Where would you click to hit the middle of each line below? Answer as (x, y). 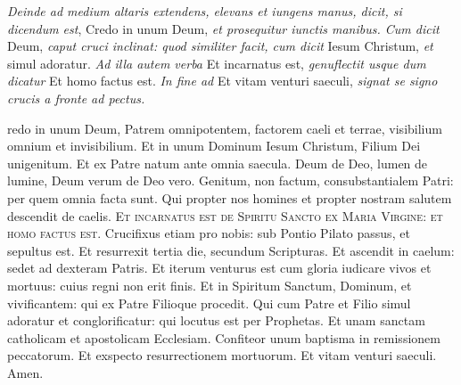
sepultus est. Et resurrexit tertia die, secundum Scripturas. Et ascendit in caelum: (231, 250)
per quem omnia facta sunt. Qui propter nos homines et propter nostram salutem (230, 197)
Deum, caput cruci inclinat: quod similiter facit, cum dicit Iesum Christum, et (220, 46)
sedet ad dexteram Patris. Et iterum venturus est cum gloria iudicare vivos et (219, 268)
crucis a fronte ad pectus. (76, 98)
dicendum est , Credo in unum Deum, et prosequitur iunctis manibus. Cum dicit (223, 28)
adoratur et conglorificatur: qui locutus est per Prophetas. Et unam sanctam (216, 320)
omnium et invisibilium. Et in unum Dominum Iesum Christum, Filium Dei (214, 146)
